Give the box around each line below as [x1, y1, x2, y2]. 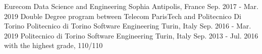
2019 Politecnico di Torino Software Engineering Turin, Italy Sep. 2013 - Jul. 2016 [4, 30, 258, 40]
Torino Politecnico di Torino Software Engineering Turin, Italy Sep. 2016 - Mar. [4, 20, 251, 31]
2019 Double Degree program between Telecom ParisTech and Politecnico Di [4, 10, 241, 21]
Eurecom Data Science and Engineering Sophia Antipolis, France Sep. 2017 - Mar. [4, 1, 258, 11]
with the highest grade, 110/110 [4, 40, 103, 50]
